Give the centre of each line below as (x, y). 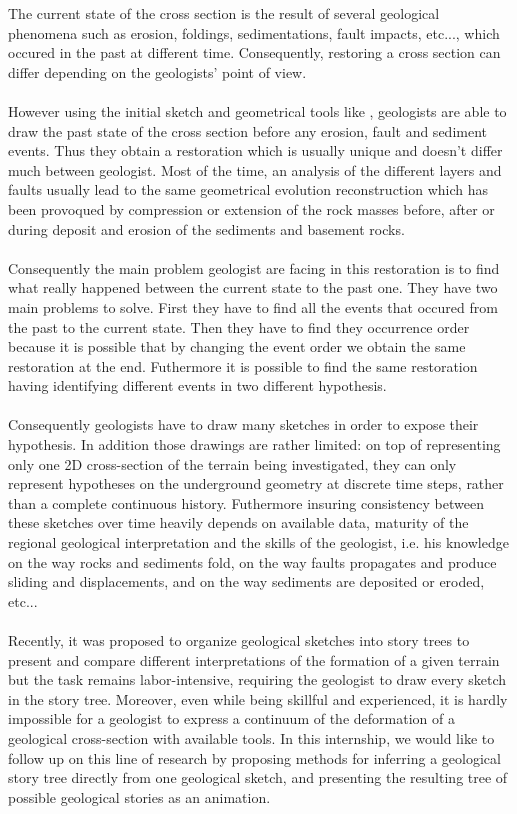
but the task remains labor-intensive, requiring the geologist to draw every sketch (257, 679)
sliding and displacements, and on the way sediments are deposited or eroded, (246, 581)
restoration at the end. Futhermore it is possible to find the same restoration (243, 365)
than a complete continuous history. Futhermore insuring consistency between (246, 502)
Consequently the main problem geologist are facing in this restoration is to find (254, 267)
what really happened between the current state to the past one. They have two (253, 287)
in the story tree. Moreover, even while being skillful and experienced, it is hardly (258, 698)
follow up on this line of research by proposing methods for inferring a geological (254, 757)
